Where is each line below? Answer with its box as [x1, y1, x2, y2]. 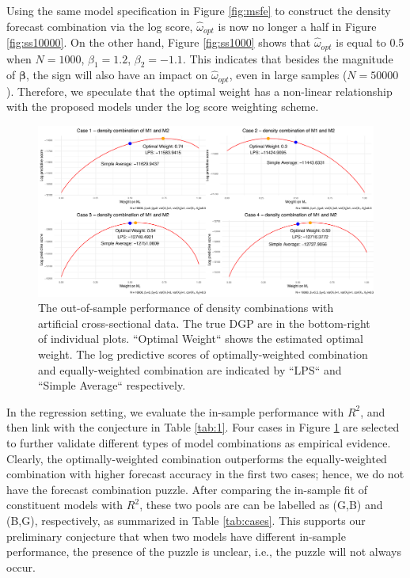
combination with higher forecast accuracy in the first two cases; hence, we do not [6, 466, 404, 482]
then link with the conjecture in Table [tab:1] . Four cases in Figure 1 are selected [6, 419, 400, 435]
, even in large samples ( [229, 67, 347, 83]
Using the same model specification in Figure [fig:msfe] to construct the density [6, 2, 391, 18]
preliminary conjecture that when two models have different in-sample [6, 527, 346, 544]
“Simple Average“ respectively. [38, 377, 186, 394]
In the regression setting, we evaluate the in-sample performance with [6, 403, 344, 420]
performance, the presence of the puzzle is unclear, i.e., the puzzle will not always [6, 543, 401, 560]
